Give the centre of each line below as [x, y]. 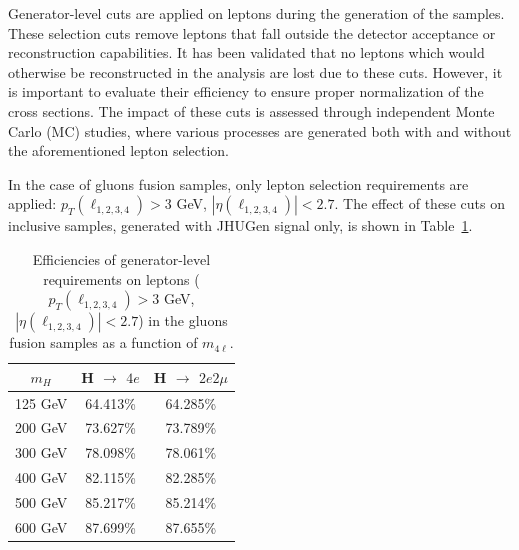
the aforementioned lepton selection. [119, 150]
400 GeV [41, 477]
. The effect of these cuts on [419, 203]
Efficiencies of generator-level [121, 258]
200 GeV [41, 427]
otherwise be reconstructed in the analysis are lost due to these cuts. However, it [255, 71]
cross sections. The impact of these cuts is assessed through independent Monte [251, 110]
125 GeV [41, 402]
